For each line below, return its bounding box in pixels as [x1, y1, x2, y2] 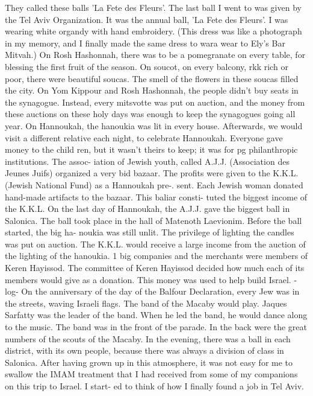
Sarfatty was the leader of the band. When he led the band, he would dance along [5, 308, 308, 321]
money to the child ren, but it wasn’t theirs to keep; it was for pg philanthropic [5, 143, 298, 156]
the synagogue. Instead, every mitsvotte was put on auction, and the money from [5, 95, 305, 108]
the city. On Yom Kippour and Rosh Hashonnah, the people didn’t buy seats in [5, 84, 299, 97]
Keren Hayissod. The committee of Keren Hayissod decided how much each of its [5, 261, 305, 274]
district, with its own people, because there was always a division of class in [5, 344, 284, 357]
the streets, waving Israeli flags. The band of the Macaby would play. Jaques [5, 296, 287, 309]
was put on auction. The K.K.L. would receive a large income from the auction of [5, 237, 306, 250]
